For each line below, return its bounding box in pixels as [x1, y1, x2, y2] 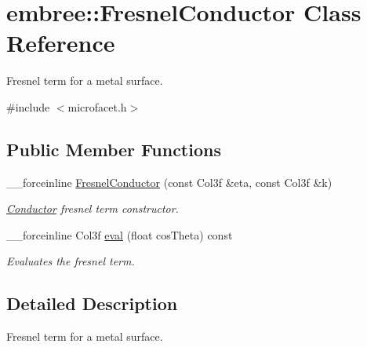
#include [6, 98, 50, 115]
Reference [6, 27, 115, 59]
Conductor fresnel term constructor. [6, 200, 179, 217]
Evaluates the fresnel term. [6, 253, 135, 269]
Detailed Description [6, 291, 178, 316]
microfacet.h [67, 98, 127, 115]
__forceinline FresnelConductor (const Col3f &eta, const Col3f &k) [6, 173, 332, 190]
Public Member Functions [6, 137, 221, 161]
